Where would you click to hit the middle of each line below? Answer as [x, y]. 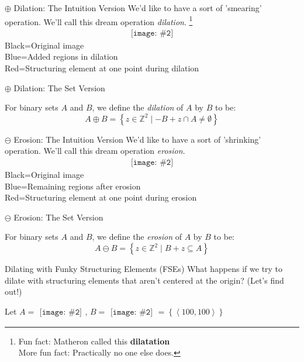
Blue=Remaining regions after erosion [73, 186]
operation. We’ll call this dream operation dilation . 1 [99, 20]
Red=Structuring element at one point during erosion [101, 197]
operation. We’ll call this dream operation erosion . [95, 151]
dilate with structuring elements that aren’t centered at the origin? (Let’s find [144, 280]
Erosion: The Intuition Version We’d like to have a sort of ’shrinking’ [137, 139]
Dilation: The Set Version [59, 87]
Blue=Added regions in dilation [61, 56]
